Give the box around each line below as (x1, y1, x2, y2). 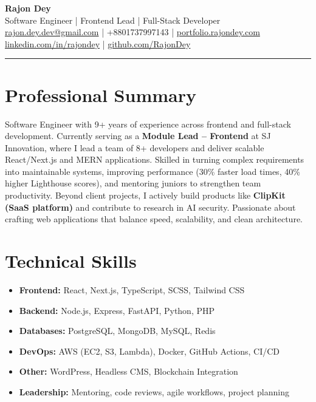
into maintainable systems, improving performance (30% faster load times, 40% (5, 165, 300, 177)
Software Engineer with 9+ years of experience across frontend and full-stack (5, 117, 291, 130)
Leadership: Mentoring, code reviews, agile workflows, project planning (19, 385, 290, 398)
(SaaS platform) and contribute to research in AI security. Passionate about (5, 200, 296, 213)
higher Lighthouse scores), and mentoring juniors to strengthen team (5, 177, 261, 189)
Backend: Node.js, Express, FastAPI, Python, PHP (19, 304, 215, 316)
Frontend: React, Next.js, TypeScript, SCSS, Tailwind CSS (19, 283, 245, 296)
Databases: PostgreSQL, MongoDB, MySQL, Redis (19, 324, 216, 337)
